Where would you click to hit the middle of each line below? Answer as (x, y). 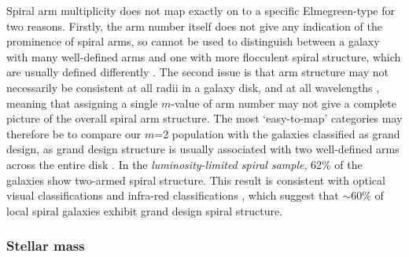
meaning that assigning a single (82, 103)
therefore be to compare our (74, 133)
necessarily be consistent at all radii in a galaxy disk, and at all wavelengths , (193, 87)
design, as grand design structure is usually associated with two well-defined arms (203, 149)
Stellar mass (46, 246)
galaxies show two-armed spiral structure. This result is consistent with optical (196, 180)
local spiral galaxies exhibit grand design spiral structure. (145, 210)
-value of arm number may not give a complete (284, 103)
